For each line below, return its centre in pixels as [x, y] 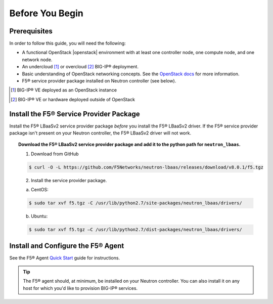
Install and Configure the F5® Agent [67, 246]
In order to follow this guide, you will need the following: [67, 44]
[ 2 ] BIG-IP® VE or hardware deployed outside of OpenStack [73, 99]
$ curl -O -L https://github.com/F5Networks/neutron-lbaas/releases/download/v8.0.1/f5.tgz [146, 167]
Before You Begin [46, 13]
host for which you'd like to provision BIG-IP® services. [80, 288]
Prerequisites [31, 31]
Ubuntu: [39, 216]
